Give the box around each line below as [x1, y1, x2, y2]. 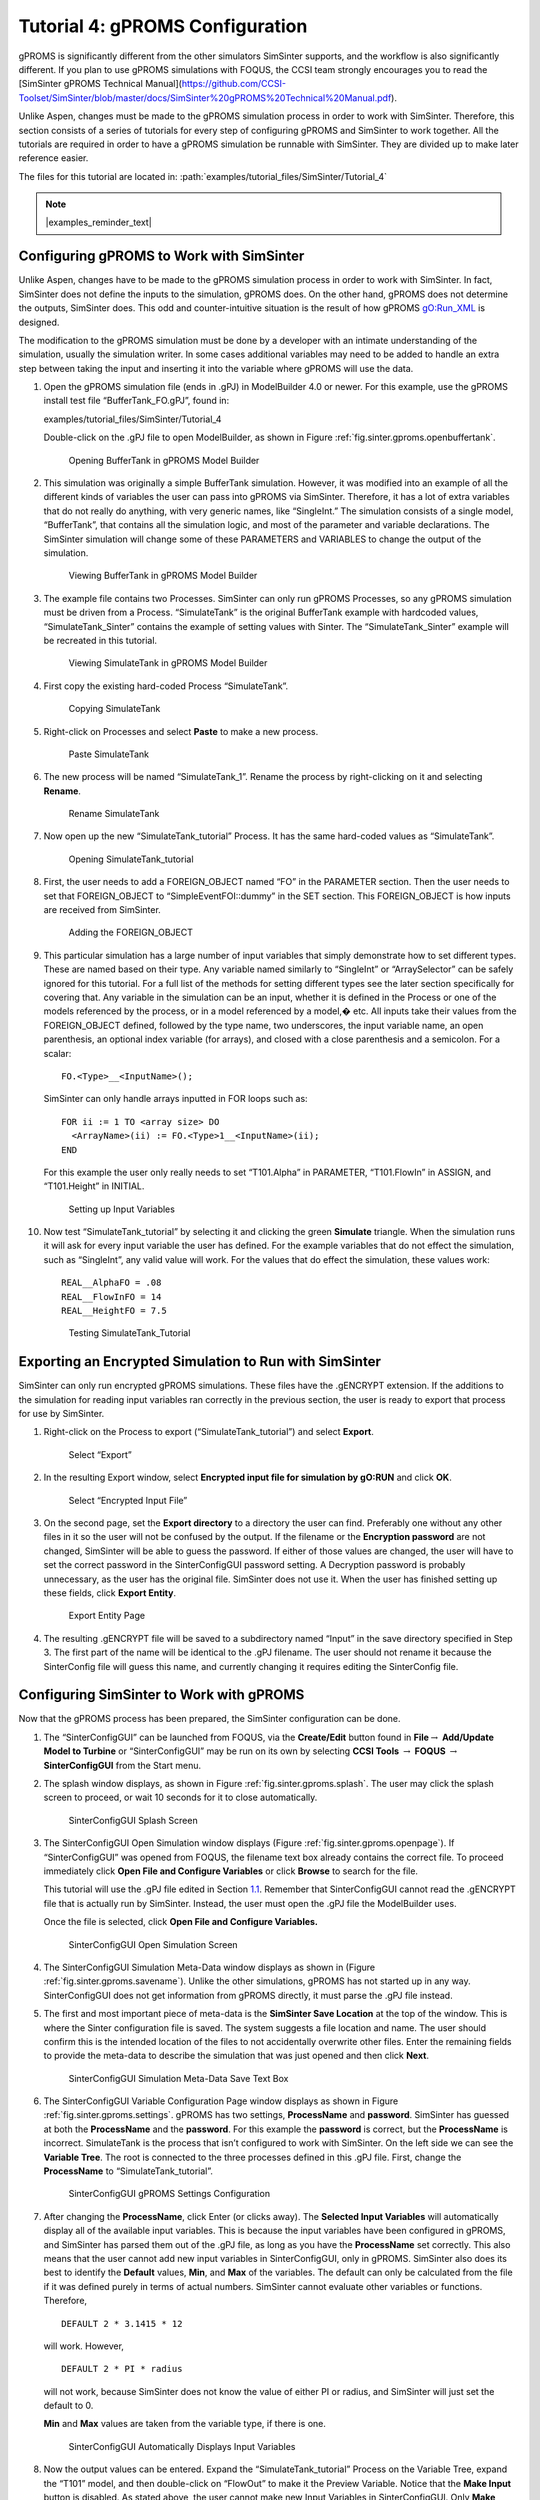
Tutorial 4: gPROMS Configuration [18, 15, 308, 37]
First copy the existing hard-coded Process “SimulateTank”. [43, 680, 289, 692]
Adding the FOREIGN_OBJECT [68, 926, 194, 939]
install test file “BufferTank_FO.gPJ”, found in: [43, 395, 230, 407]
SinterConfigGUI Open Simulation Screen [68, 1938, 239, 1950]
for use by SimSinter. [18, 1408, 105, 1420]
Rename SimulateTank [68, 808, 160, 820]
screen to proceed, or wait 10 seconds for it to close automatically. [43, 1791, 318, 1804]
